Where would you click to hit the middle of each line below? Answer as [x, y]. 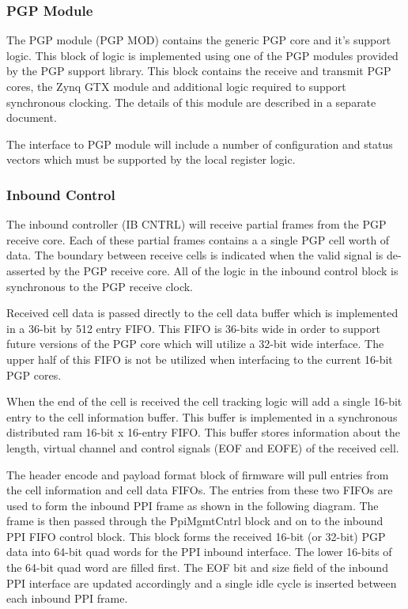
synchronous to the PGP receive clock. [100, 286]
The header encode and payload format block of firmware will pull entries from [198, 474]
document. [32, 117]
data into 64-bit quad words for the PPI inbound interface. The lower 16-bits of [199, 552]
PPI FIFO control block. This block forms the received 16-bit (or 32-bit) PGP [196, 536]
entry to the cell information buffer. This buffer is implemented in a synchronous [202, 416]
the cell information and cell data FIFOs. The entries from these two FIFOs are [200, 490]
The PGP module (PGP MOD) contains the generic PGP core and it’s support [199, 40]
